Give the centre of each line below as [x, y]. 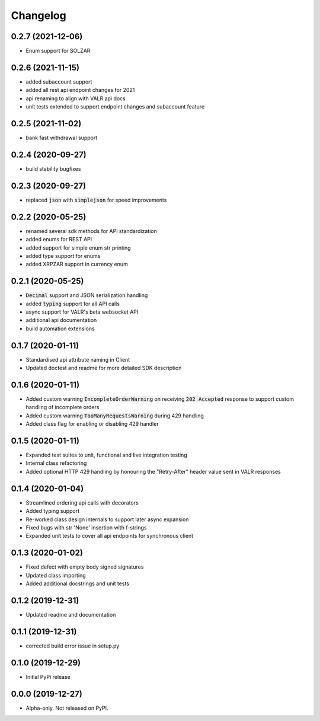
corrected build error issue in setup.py [73, 646]
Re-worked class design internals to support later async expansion [107, 519]
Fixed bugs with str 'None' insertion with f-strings [86, 527]
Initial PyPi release [48, 677]
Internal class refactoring [56, 463]
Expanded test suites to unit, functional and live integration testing [106, 455]
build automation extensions [60, 328]
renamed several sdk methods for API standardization [91, 231]
